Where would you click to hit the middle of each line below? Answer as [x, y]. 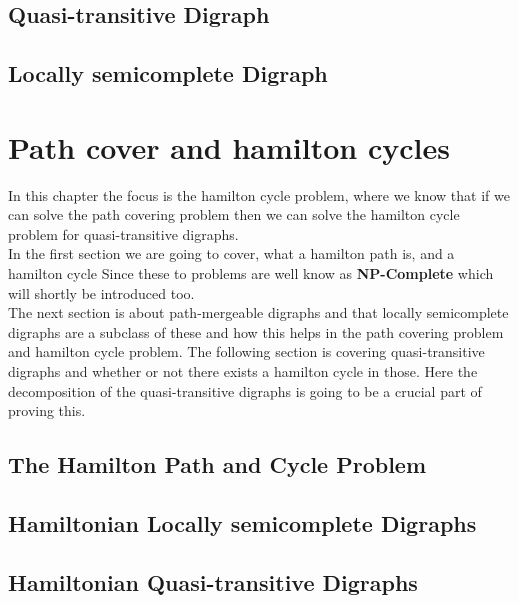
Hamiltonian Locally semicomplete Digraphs [242, 522]
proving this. [47, 410]
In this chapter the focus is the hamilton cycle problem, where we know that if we [259, 194]
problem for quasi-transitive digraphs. [123, 233]
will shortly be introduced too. [101, 292]
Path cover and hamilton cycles [229, 146]
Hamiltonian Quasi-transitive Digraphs [213, 581]
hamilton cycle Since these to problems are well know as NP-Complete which [251, 273]
